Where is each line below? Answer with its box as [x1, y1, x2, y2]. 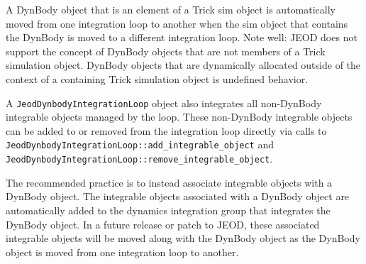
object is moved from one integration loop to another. [6, 244, 239, 259]
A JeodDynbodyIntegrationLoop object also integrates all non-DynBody [6, 95, 322, 110]
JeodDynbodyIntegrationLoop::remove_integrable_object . [6, 151, 273, 166]
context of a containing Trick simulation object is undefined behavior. [6, 71, 309, 86]
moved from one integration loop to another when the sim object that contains [6, 16, 348, 31]
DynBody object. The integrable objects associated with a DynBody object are [6, 189, 350, 204]
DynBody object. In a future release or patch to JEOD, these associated [6, 216, 320, 231]
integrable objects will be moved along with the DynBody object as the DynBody [6, 231, 360, 246]
